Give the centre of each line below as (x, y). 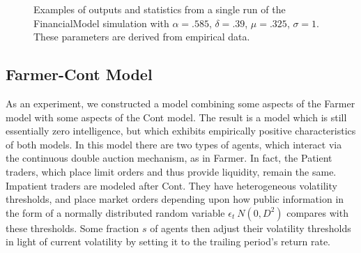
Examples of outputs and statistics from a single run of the (160, 9)
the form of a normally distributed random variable (115, 212)
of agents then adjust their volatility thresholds (251, 228)
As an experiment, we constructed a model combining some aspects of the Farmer (180, 103)
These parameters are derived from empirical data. (142, 37)
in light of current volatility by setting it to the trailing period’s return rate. (168, 242)
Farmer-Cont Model (79, 74)
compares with (317, 212)
